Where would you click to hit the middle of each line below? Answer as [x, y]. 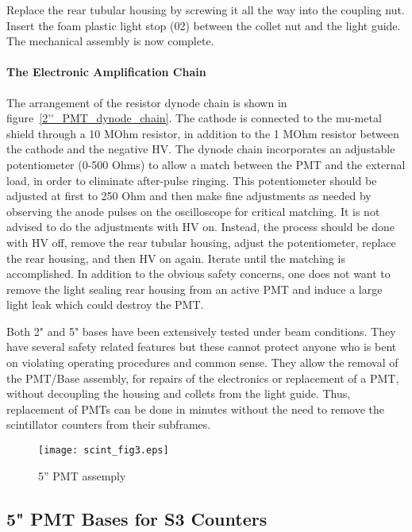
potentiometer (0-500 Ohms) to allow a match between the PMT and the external [206, 164]
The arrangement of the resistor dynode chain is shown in [147, 102]
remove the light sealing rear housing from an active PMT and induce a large [194, 289]
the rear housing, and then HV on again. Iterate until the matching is [176, 258]
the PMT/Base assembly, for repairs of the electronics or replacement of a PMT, [203, 378]
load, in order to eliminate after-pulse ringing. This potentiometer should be [192, 180]
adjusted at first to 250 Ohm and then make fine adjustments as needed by [189, 196]
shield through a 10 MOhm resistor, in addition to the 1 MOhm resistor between [203, 133]
